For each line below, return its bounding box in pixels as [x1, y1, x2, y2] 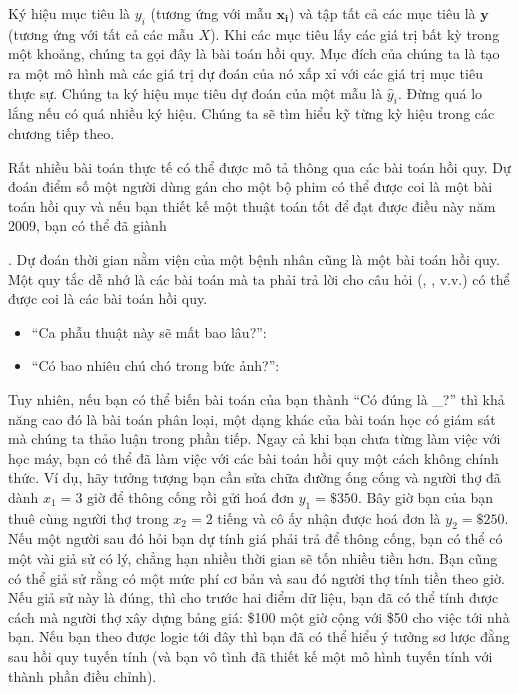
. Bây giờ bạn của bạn [357, 486, 494, 507]
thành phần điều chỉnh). [8, 665, 157, 686]
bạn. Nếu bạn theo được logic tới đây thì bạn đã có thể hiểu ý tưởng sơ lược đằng [8, 626, 510, 647]
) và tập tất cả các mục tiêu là [288, 3, 476, 23]
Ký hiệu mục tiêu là [8, 3, 131, 23]
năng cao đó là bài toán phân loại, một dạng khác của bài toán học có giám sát [8, 408, 496, 429]
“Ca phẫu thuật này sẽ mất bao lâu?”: [31, 321, 267, 342]
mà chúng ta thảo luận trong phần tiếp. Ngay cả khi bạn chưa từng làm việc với [8, 428, 501, 449]
